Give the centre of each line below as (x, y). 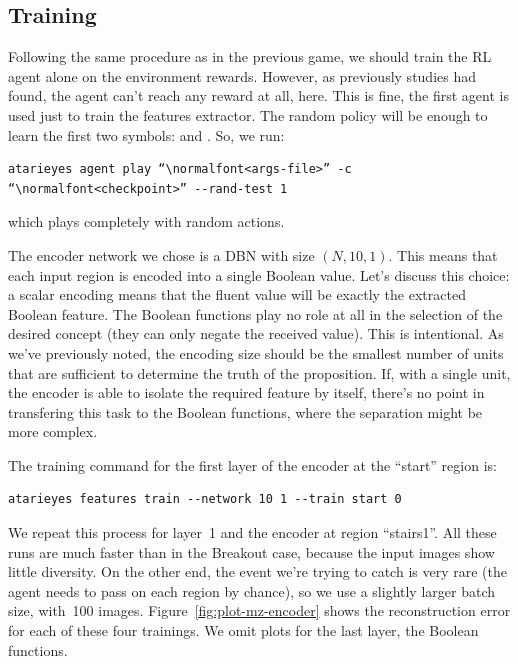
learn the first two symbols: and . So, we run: (146, 134)
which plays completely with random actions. (146, 221)
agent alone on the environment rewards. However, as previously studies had (242, 75)
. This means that (443, 254)
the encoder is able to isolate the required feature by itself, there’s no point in (246, 392)
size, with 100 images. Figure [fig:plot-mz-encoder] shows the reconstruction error (259, 610)
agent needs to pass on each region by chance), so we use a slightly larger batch (252, 590)
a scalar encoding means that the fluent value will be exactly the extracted (237, 294)
